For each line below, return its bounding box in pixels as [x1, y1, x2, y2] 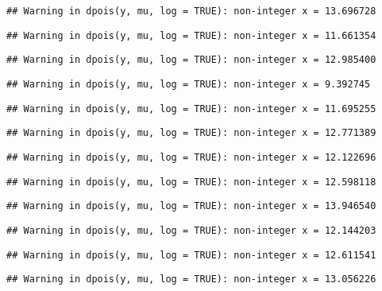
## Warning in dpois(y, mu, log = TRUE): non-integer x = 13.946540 [6, 200, 376, 212]
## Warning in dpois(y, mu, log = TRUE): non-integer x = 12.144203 [6, 224, 376, 236]
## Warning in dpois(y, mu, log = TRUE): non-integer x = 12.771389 [6, 127, 376, 139]
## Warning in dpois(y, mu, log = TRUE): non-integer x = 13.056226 [6, 274, 376, 285]
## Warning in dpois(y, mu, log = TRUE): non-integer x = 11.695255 [6, 103, 376, 114]
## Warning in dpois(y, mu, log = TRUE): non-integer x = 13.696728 [6, 6, 376, 17]
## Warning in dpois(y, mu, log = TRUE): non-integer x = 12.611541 [6, 249, 376, 261]
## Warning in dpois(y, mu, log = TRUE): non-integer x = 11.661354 [6, 29, 376, 41]
